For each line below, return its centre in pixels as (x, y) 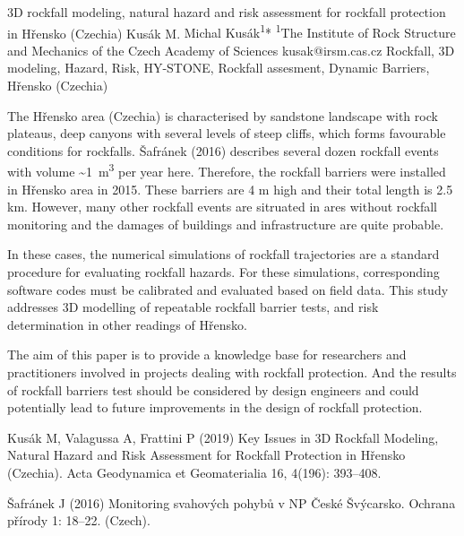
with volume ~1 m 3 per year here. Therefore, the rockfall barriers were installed (227, 170)
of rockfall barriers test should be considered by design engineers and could (213, 389)
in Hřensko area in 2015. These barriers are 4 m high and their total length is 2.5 (230, 189)
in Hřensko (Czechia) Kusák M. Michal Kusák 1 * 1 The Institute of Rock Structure (232, 31)
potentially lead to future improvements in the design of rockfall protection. (215, 407)
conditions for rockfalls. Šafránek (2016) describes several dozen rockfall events (223, 150)
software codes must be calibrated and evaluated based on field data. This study (228, 289)
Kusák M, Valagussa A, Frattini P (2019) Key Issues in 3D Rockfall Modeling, (223, 437)
